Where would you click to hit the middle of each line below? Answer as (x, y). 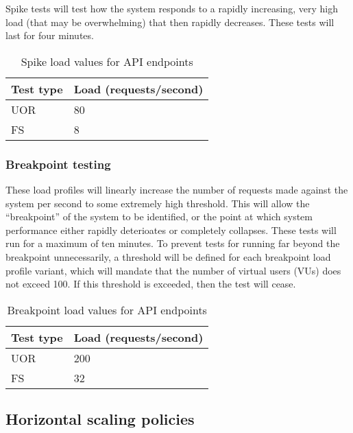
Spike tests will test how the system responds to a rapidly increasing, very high (172, 8)
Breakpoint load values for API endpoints (107, 309)
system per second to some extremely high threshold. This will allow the (158, 203)
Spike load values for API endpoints (107, 61)
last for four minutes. (50, 35)
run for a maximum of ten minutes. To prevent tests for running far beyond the (173, 243)
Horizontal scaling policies (100, 419)
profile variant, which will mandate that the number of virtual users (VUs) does (173, 270)
